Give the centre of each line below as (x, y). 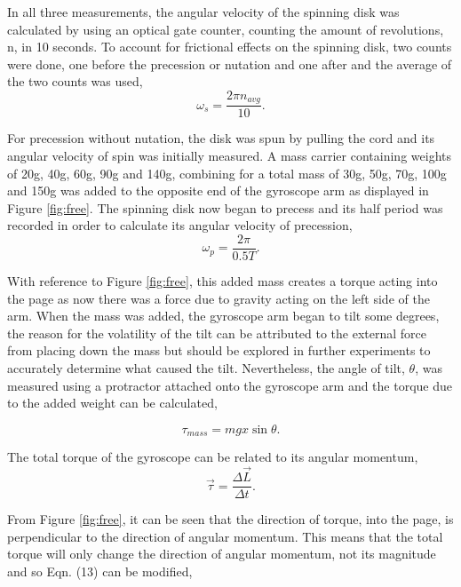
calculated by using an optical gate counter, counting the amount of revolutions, (226, 29)
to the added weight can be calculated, (112, 403)
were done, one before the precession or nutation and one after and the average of (230, 63)
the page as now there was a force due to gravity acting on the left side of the (219, 298)
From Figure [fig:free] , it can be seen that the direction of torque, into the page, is (230, 519)
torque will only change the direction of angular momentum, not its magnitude (222, 554)
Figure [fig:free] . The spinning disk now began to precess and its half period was (225, 207)
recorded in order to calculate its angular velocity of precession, (180, 225)
